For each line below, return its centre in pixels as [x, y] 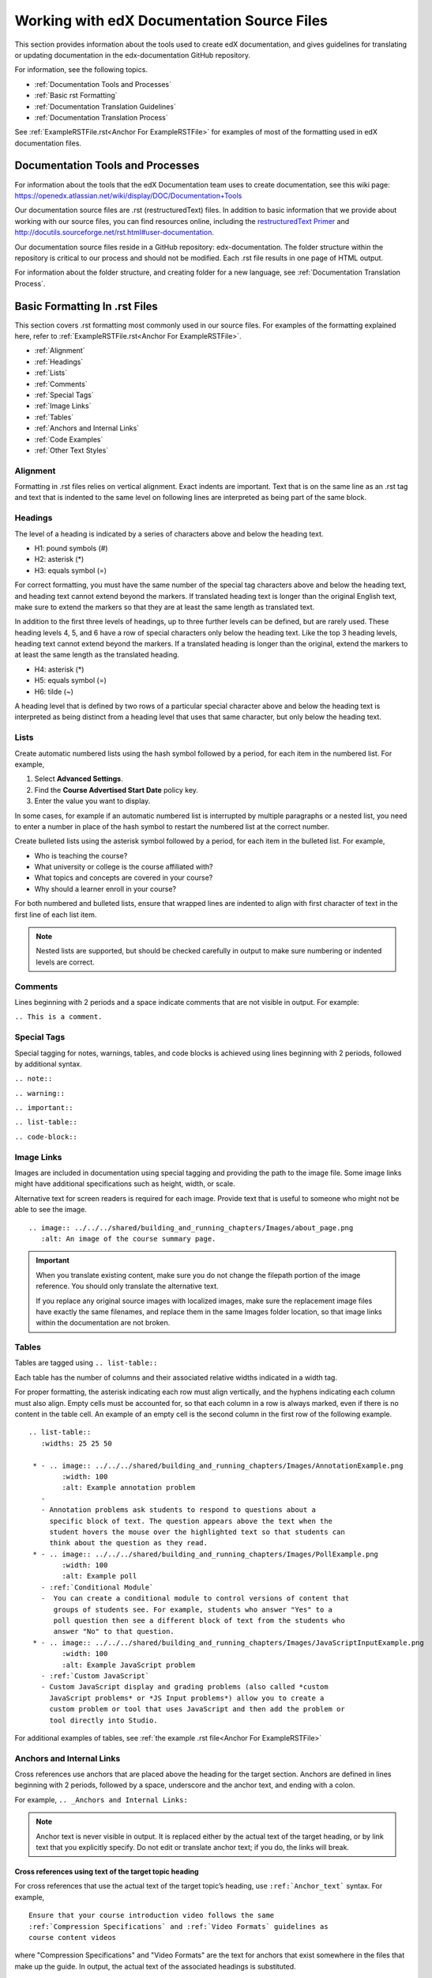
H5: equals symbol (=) [70, 680]
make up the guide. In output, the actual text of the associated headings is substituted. [155, 1966]
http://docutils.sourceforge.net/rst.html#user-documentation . [115, 233]
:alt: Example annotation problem [129, 1488]
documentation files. [48, 143]
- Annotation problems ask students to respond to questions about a [178, 1510]
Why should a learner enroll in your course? [105, 889]
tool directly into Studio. [103, 1720]
